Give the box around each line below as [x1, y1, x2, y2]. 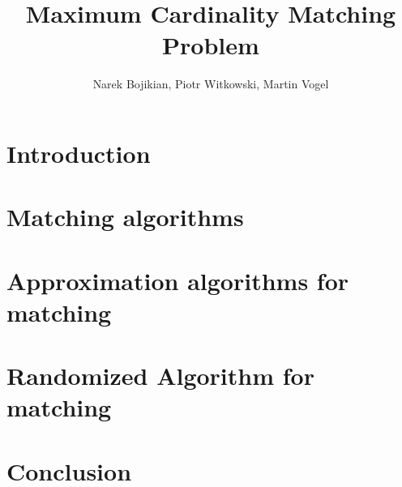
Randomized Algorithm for [6, 359, 314, 392]
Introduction [6, 136, 151, 169]
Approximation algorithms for [6, 263, 349, 297]
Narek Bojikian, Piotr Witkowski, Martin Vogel [92, 75, 329, 92]
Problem [162, 28, 259, 62]
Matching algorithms [6, 200, 244, 233]
